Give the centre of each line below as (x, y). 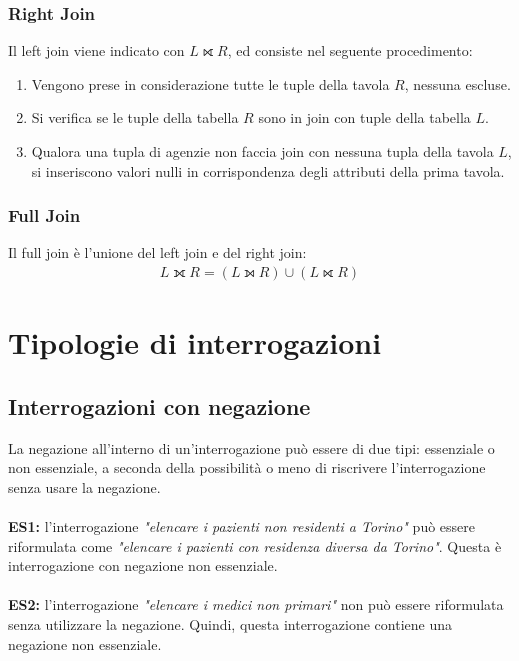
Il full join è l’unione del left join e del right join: (157, 252)
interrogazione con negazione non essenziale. (143, 565)
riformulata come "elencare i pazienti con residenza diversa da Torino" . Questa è (255, 545)
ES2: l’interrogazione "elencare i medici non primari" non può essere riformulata (256, 604)
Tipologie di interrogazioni (195, 342)
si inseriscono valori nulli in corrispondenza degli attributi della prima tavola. (268, 170)
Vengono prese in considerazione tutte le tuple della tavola (210, 83)
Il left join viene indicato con (96, 50)
